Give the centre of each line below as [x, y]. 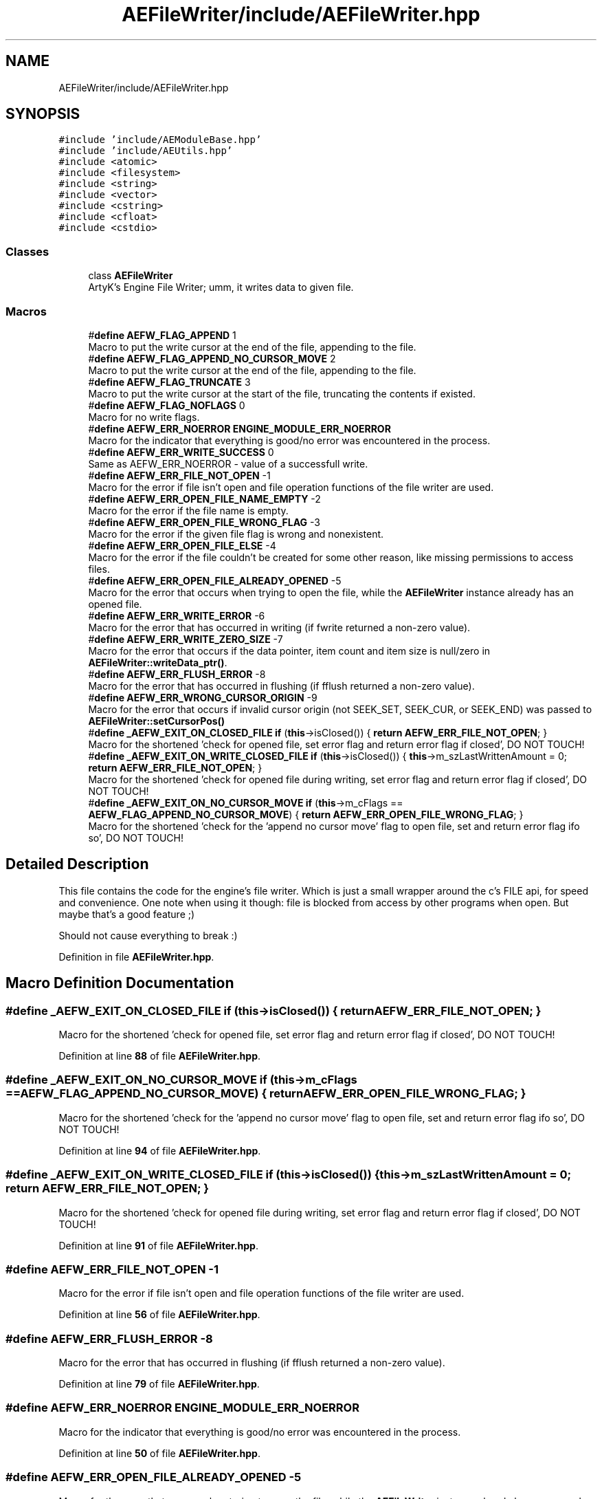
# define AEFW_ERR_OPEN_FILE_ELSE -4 [182, 545]
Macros [26, 311]
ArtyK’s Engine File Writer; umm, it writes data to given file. [221, 287]
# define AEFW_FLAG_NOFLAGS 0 [167, 405]
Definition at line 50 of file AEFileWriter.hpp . [159, 1453]
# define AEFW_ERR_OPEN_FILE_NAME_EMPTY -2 [204, 499]
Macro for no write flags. [144, 417]
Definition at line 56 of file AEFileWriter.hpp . [159, 1315]
